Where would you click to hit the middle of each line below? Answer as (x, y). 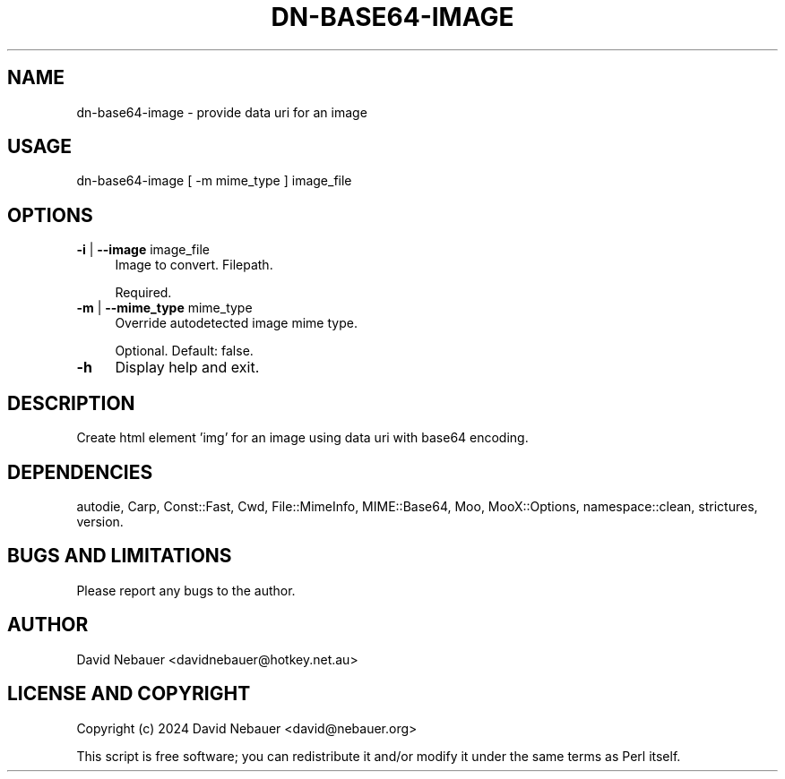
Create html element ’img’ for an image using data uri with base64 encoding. (302, 438)
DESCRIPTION (71, 403)
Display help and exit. (187, 368)
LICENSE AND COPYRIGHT (129, 694)
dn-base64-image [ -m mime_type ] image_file (214, 181)
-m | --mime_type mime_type (164, 308)
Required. (143, 293)
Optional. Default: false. (184, 351)
